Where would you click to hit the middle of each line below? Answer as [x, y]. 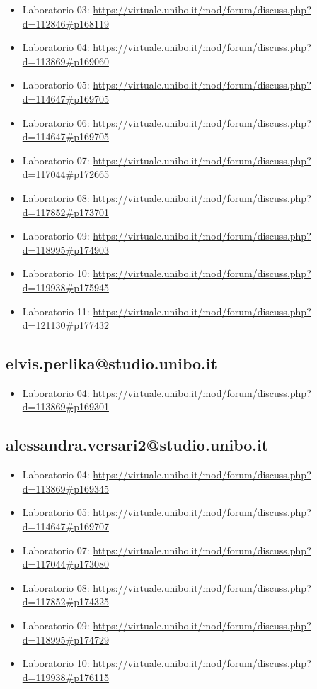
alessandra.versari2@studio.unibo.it [137, 445]
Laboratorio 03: [56, 9]
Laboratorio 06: [56, 122]
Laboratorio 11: [56, 311]
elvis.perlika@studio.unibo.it [111, 363]
